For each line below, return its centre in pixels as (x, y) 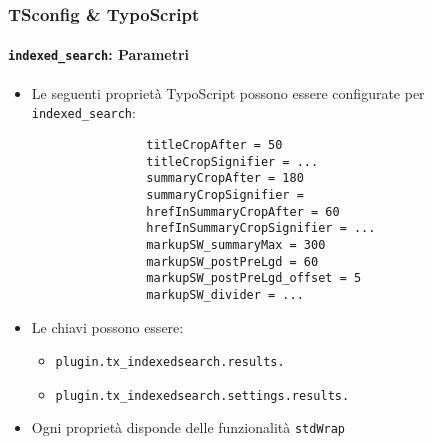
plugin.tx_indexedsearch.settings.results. (202, 395)
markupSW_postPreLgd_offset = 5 (254, 278)
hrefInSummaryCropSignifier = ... (261, 228)
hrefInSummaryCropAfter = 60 (243, 211)
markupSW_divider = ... (225, 294)
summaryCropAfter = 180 (225, 178)
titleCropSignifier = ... (232, 161)
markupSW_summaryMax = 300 (236, 244)
